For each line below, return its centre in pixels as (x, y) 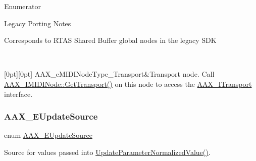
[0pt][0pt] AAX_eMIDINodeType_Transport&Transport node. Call (109, 74)
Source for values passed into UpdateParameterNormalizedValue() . (107, 152)
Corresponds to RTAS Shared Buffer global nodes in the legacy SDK (110, 40)
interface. (18, 94)
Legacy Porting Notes (38, 23)
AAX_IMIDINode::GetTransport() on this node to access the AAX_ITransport (128, 84)
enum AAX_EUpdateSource (48, 135)
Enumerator (23, 6)
